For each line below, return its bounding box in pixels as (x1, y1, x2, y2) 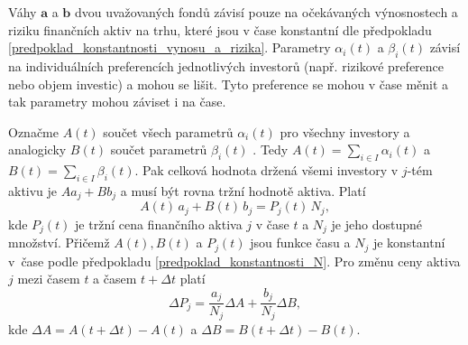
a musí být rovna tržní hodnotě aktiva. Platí (120, 181, 366, 200)
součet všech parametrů (103, 122, 234, 141)
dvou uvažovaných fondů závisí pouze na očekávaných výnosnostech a (74, 3, 458, 21)
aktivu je (8, 181, 58, 200)
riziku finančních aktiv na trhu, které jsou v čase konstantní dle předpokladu (8, 20, 432, 39)
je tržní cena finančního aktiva (75, 214, 243, 233)
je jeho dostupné (331, 214, 422, 233)
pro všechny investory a (280, 122, 410, 141)
